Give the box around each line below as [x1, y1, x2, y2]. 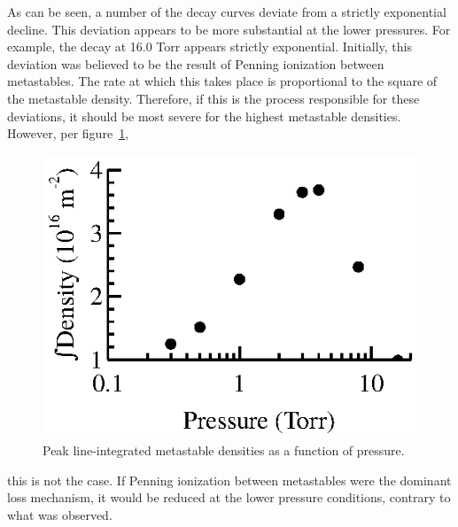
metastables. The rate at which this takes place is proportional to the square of [7, 72, 438, 90]
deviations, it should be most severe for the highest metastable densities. [7, 106, 401, 125]
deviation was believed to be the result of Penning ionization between [7, 54, 384, 73]
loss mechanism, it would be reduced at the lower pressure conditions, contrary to [7, 488, 451, 507]
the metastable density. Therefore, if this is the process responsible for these [7, 89, 420, 107]
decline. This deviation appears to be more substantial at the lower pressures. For [7, 19, 451, 38]
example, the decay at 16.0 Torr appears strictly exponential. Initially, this [7, 37, 412, 56]
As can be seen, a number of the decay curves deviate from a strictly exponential [7, 3, 446, 20]
